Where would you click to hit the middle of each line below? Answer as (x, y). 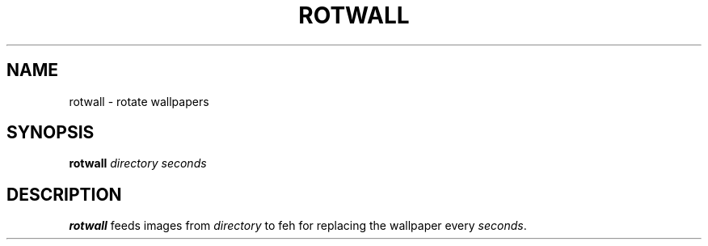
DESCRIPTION (64, 194)
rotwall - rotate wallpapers (139, 101)
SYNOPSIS (51, 133)
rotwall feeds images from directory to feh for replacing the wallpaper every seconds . (298, 226)
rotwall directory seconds (138, 163)
